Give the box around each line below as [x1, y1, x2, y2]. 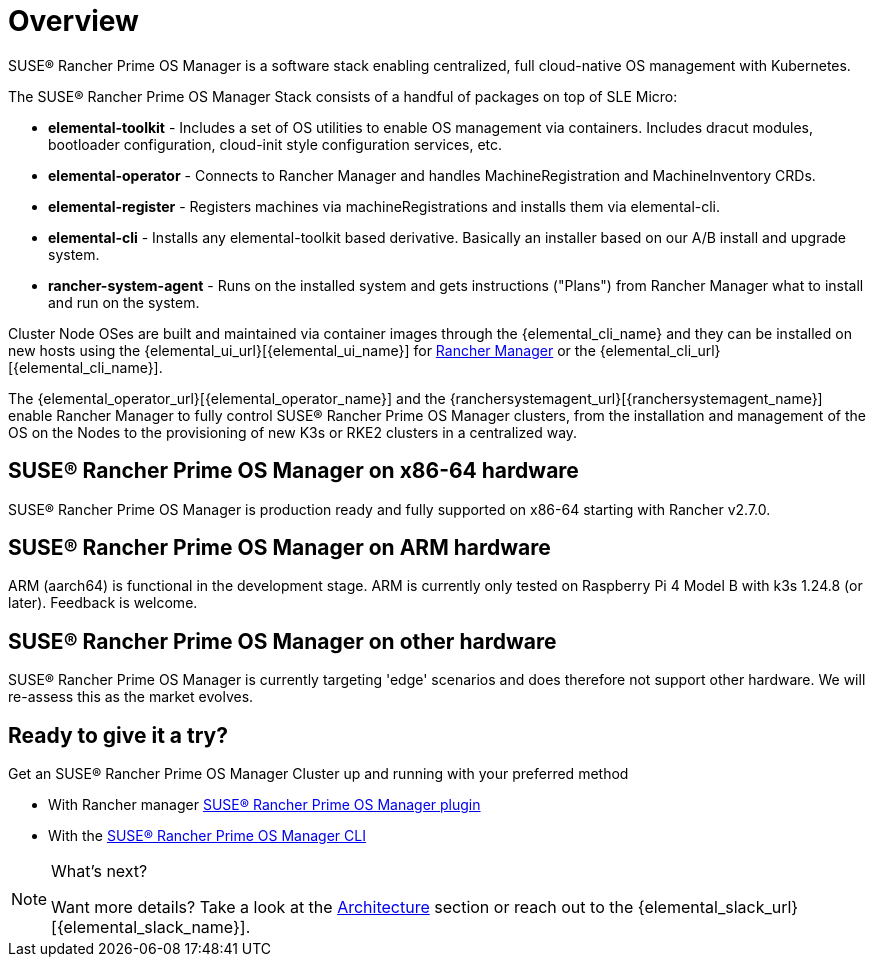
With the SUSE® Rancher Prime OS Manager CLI [48, 827, 366, 845]
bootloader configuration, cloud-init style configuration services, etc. [48, 135, 503, 153]
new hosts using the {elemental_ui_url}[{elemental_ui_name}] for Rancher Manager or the [8, 341, 596, 359]
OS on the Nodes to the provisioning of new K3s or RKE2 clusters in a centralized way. [8, 423, 578, 441]
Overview [8, 4, 139, 38]
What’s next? [51, 861, 148, 882]
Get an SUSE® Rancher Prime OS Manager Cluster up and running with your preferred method [8, 765, 629, 783]
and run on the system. [48, 293, 200, 311]
